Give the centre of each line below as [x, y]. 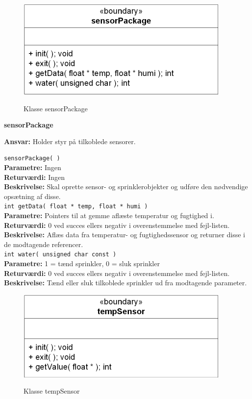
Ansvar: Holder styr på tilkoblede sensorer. [70, 141]
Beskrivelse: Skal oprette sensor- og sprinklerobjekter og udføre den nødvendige [126, 187]
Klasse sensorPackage [56, 108]
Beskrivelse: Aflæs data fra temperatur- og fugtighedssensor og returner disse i [125, 235]
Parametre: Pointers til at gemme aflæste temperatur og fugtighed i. [109, 215]
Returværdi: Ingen [34, 177]
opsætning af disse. [32, 196]
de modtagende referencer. [44, 244]
